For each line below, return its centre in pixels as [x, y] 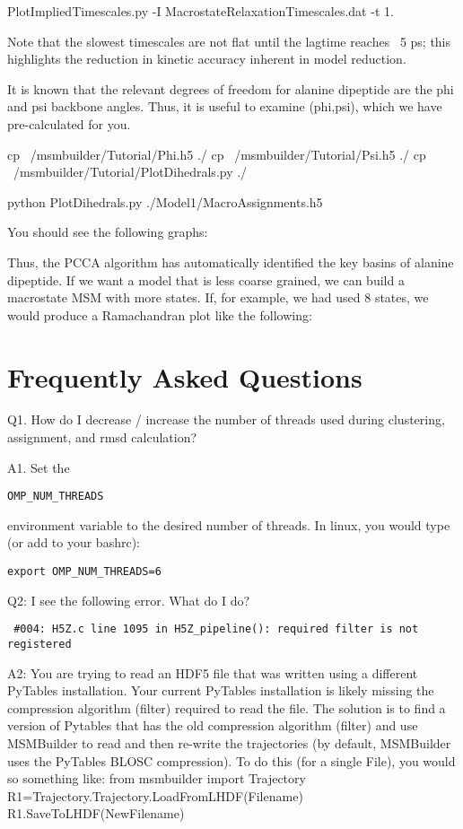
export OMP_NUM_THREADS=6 [84, 572]
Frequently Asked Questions [185, 376]
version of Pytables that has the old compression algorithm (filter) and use [213, 725]
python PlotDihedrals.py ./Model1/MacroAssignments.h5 [165, 201]
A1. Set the [39, 467]
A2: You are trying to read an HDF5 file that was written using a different [213, 672]
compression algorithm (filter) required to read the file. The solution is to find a [227, 707]
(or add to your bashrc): [74, 542]
